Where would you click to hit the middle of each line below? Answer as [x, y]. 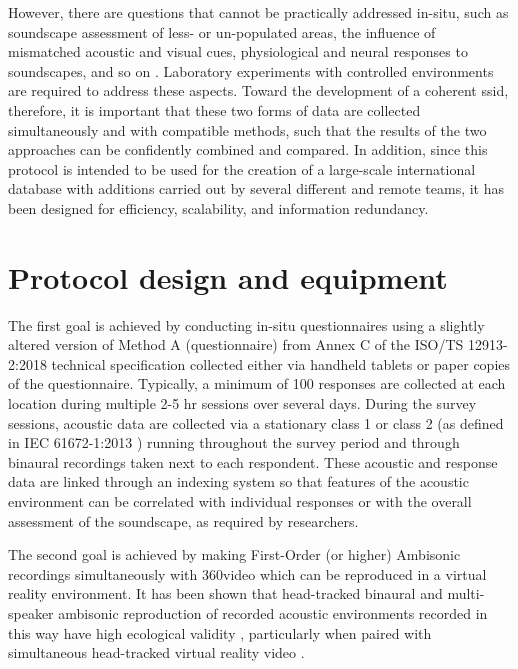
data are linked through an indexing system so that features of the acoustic [238, 481]
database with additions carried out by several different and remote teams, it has [256, 188]
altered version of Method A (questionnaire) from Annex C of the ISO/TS [236, 344]
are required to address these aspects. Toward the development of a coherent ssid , [258, 90]
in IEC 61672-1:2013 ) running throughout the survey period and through [234, 442]
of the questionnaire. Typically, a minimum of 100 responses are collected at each [257, 383]
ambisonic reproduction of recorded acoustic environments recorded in [273, 612]
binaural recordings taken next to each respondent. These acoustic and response [253, 461]
